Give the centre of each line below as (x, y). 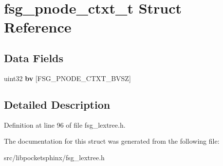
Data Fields (34, 58)
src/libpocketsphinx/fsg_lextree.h (54, 157)
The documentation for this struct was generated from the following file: (112, 141)
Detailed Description (57, 104)
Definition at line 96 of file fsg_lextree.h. (65, 124)
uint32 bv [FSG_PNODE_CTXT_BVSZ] (67, 78)
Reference (38, 27)
